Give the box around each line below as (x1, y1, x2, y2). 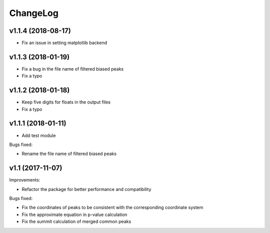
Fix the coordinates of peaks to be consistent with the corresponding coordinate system (21, 204, 203, 210)
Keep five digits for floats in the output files (21, 99, 111, 105)
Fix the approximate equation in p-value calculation (21, 211, 127, 217)
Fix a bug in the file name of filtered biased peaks (21, 65, 124, 72)
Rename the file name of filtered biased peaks (21, 150, 117, 157)
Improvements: (9, 177, 40, 183)
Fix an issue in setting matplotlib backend (21, 40, 107, 46)
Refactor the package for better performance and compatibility (21, 186, 151, 192)
